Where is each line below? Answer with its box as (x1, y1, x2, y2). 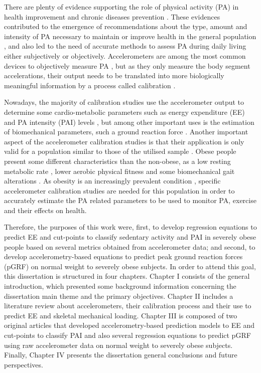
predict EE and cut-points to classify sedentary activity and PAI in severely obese (4, 232, 256, 242)
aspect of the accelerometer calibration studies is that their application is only (4, 136, 244, 146)
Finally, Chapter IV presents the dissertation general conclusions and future (4, 349, 237, 360)
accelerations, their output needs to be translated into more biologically (4, 70, 224, 81)
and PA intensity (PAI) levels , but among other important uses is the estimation (4, 116, 254, 127)
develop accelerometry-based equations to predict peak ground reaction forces (4, 251, 243, 262)
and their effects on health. (4, 205, 87, 215)
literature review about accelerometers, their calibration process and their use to (4, 300, 251, 311)
